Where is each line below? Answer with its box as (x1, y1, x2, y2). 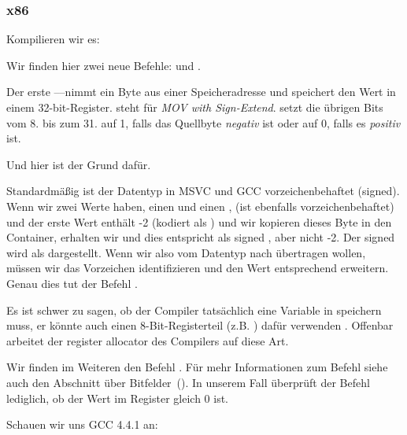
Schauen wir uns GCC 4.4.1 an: (6, 416, 158, 433)
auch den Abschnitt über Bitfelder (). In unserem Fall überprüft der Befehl (6, 374, 370, 390)
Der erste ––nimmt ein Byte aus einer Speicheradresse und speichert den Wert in (6, 83, 396, 100)
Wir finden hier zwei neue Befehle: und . (6, 57, 201, 73)
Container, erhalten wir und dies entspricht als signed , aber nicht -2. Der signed (6, 229, 395, 245)
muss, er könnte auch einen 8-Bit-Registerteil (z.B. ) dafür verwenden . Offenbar (6, 317, 394, 334)
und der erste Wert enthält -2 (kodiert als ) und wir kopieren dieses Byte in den (6, 213, 392, 230)
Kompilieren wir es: (6, 31, 100, 47)
